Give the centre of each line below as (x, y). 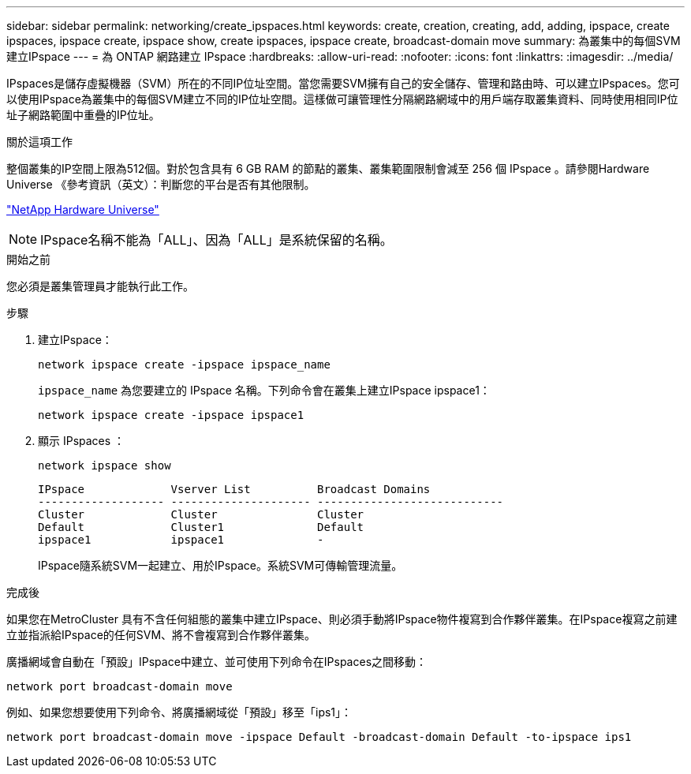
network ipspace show (105, 466)
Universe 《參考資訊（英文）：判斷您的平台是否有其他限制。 (161, 184)
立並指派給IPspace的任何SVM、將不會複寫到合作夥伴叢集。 (161, 635)
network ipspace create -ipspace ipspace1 (171, 415)
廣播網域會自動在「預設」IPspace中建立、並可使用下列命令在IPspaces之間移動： (217, 662)
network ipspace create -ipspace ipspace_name (184, 365)
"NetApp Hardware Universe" (83, 209)
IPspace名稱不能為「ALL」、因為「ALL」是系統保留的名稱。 (217, 240)
